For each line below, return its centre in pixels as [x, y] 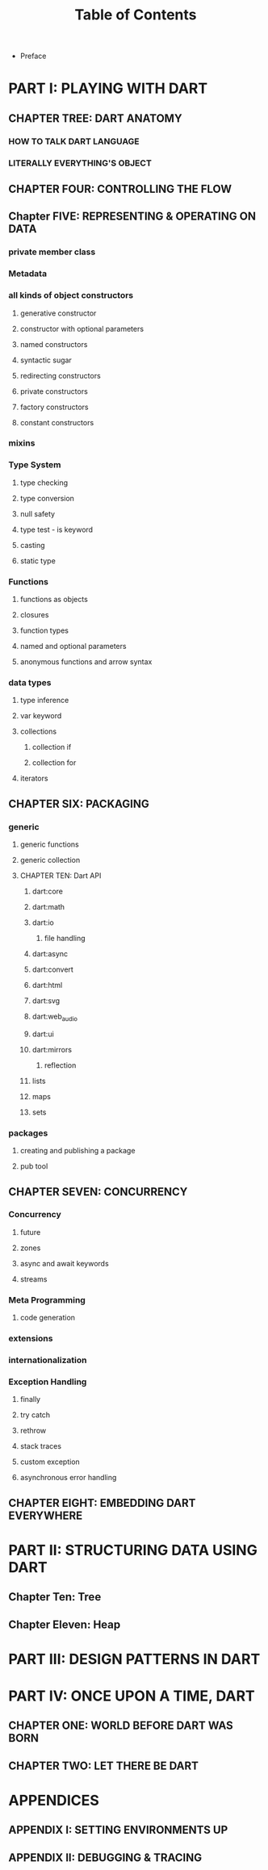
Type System [35, 465]
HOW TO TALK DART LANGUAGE [74, 141]
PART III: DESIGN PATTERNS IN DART [134, 1659]
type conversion [47, 498]
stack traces [41, 1446]
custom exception [50, 1462]
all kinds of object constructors [71, 295]
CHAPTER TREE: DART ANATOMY [96, 118]
